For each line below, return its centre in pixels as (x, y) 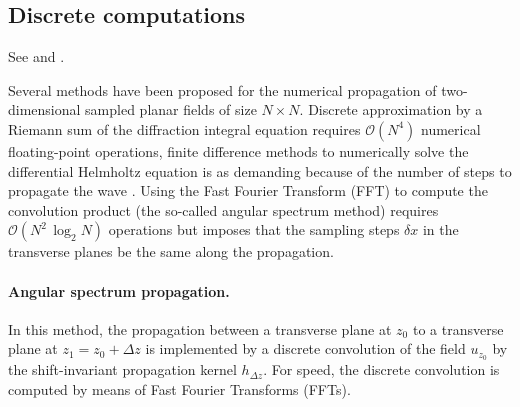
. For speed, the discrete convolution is (381, 369)
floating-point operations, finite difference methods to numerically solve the (238, 150)
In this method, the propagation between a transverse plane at (200, 328)
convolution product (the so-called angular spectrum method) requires (223, 209)
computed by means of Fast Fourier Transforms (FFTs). (179, 388)
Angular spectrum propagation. (119, 290)
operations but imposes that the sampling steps (254, 229)
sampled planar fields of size (171, 109)
